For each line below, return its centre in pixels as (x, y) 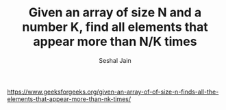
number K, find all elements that (115, 27)
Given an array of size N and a (115, 13)
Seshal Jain (115, 60)
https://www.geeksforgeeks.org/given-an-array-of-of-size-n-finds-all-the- (113, 92)
